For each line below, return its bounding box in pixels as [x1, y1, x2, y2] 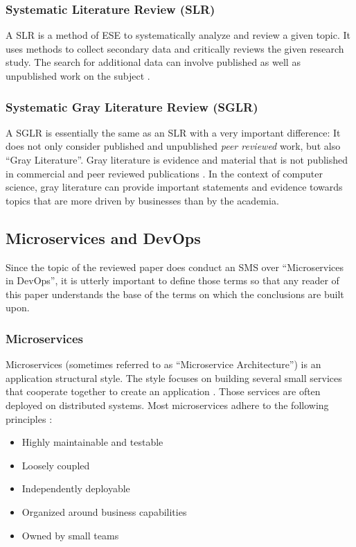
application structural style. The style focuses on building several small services [6, 370, 342, 385]
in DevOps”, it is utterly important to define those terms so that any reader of [6, 273, 339, 288]
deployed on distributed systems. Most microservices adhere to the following [6, 397, 329, 412]
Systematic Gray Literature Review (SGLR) [6, 98, 258, 115]
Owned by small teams [21, 528, 119, 542]
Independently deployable [21, 481, 130, 496]
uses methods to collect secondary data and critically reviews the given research [6, 41, 344, 55]
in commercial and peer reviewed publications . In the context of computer [6, 166, 323, 180]
